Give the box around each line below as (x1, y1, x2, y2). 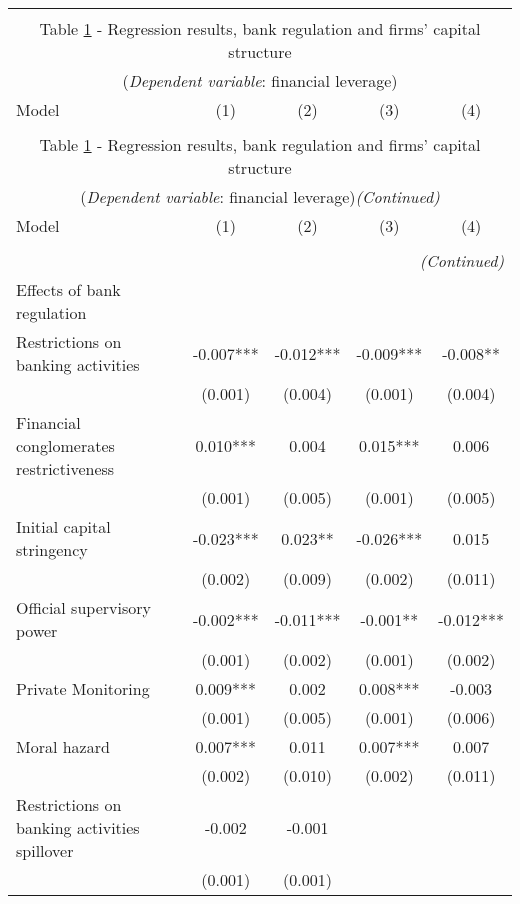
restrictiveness (16, 457, 115, 480)
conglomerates (16, 434, 115, 457)
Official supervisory (16, 596, 151, 619)
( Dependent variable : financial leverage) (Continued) (80, 185, 440, 208)
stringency (16, 538, 88, 561)
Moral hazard (16, 735, 110, 758)
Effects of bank (16, 278, 121, 301)
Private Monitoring (16, 677, 150, 700)
